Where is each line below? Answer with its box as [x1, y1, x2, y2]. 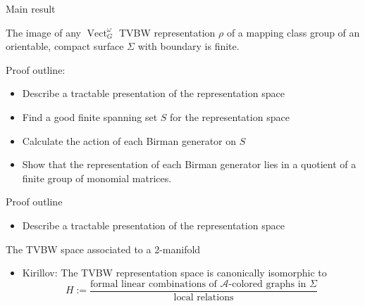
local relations [173, 292, 234, 302]
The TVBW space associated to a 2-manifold [6, 241, 201, 256]
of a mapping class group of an [226, 25, 360, 39]
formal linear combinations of [90, 279, 217, 289]
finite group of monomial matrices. [22, 170, 172, 185]
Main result [6, 1, 56, 15]
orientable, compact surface [6, 39, 124, 53]
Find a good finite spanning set [22, 109, 158, 124]
